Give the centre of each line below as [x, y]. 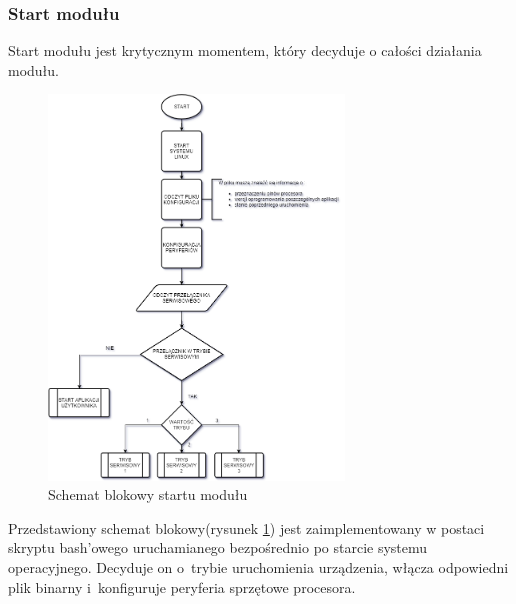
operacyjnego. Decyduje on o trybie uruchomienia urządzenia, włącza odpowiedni [258, 567]
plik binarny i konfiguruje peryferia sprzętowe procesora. [182, 586]
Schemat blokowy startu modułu [148, 494]
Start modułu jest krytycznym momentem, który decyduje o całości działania [245, 50]
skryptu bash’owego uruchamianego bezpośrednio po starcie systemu [218, 547]
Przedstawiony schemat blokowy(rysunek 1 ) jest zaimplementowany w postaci [246, 527]
